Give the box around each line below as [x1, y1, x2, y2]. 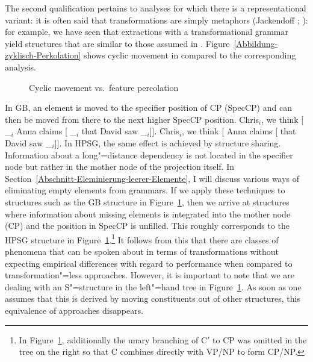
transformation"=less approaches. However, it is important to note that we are [5, 269, 295, 281]
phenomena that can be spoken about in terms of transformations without [5, 245, 279, 257]
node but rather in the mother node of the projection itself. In [5, 160, 234, 173]
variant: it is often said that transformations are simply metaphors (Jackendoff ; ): [5, 13, 308, 26]
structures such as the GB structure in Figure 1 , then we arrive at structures [5, 195, 290, 208]
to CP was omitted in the [212, 333, 307, 346]
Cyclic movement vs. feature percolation [29, 81, 179, 93]
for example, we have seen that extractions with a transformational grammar [5, 25, 289, 38]
